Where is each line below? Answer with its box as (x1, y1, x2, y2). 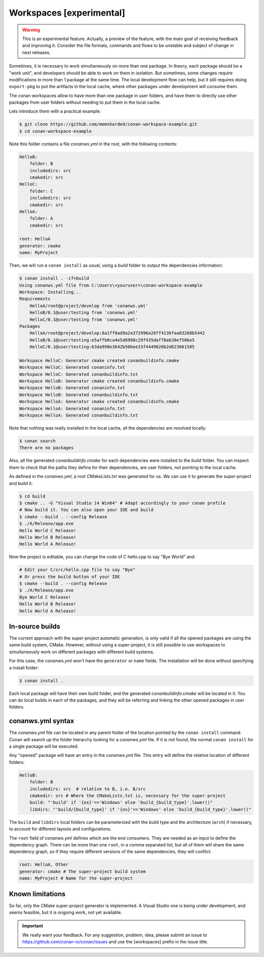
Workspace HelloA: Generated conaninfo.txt (19, 406, 126, 411)
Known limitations (9, 889, 66, 898)
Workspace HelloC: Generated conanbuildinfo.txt (19, 371, 138, 377)
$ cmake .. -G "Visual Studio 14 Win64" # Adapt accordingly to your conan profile (19, 500, 226, 506)
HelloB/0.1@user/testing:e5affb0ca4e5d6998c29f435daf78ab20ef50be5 (29, 337, 195, 342)
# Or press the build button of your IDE (19, 574, 120, 579)
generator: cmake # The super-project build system (19, 868, 146, 874)
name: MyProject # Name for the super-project (19, 876, 133, 881)
